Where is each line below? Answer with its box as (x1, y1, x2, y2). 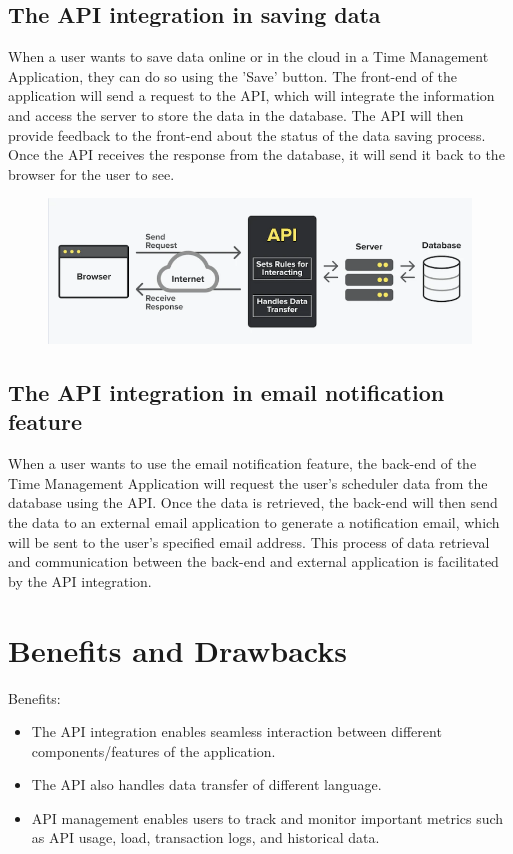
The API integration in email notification (8, 377, 445, 408)
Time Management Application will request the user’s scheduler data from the (8, 472, 488, 493)
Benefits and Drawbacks (8, 629, 347, 670)
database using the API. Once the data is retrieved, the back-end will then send (8, 492, 498, 513)
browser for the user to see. (8, 163, 175, 184)
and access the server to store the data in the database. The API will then (8, 104, 464, 125)
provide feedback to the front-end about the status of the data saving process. (8, 124, 486, 145)
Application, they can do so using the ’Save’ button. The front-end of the (8, 65, 458, 86)
